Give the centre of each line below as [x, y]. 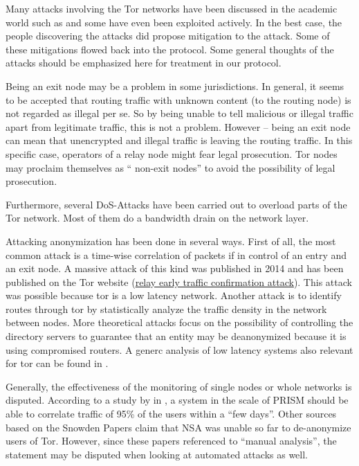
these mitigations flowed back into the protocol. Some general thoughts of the [170, 49]
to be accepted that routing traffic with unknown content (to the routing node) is [178, 99]
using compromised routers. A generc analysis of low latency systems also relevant [179, 349]
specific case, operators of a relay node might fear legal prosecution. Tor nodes [172, 153]
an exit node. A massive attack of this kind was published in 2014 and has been [175, 268]
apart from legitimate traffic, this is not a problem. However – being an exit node [178, 126]
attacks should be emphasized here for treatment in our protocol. [144, 63]
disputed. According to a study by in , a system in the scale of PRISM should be [177, 400]
